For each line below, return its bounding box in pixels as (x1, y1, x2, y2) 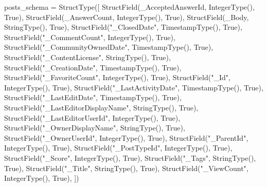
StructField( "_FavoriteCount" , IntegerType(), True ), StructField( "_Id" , (4, 72, 230, 83)
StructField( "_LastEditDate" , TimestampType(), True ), (4, 92, 182, 103)
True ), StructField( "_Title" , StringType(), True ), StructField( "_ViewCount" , (4, 162, 248, 173)
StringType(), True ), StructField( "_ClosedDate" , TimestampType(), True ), (4, 22, 242, 32)
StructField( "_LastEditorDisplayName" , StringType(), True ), (4, 102, 199, 113)
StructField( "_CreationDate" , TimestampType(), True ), (4, 62, 182, 72)
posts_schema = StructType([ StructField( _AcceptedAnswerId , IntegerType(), (4, 2, 255, 12)
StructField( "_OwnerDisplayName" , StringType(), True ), (4, 122, 185, 133)
